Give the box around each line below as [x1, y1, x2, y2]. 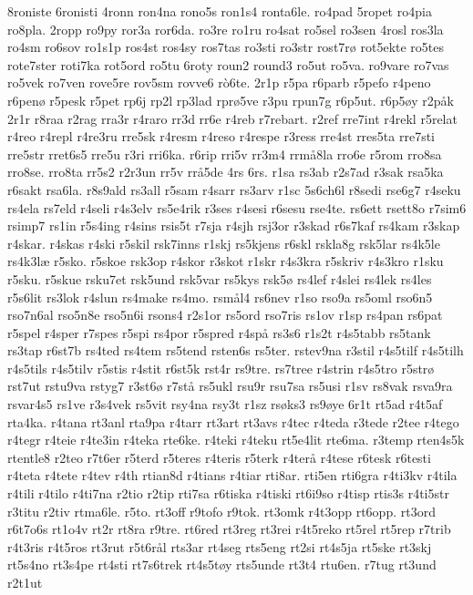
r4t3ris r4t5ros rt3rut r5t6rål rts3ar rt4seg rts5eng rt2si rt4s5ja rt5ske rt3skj [7, 537, 432, 556]
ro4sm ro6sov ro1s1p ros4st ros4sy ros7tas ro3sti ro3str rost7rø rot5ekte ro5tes [7, 37, 445, 56]
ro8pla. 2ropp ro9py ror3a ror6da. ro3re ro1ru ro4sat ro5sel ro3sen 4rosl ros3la [7, 19, 444, 38]
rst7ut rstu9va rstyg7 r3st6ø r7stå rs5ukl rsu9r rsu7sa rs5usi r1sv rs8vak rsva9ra [7, 376, 453, 395]
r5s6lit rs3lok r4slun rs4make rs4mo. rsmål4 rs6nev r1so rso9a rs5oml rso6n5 [7, 287, 433, 306]
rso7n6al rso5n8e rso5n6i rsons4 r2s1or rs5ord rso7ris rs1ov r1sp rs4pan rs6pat [7, 305, 443, 324]
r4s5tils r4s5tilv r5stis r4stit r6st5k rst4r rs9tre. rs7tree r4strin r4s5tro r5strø [7, 358, 435, 377]
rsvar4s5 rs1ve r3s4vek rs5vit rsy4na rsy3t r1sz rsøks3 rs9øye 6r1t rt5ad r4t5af [7, 395, 443, 414]
